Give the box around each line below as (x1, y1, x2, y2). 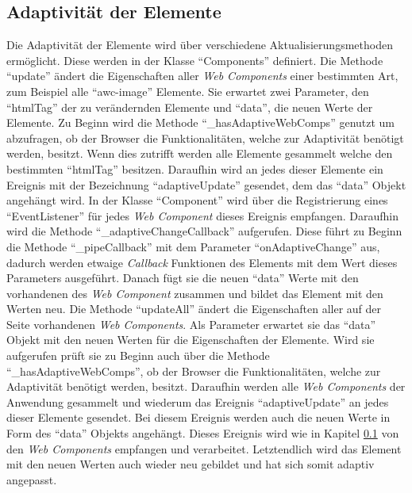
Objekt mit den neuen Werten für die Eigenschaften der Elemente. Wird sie (6, 331, 375, 348)
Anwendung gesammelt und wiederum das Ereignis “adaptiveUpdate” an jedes (6, 393, 389, 410)
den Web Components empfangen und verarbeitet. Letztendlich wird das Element (6, 440, 402, 457)
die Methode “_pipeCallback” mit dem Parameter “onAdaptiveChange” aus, (6, 238, 380, 254)
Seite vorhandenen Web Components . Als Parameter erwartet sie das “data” (6, 315, 376, 332)
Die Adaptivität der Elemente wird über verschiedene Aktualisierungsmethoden (6, 36, 393, 53)
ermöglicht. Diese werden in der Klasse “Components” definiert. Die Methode (6, 52, 383, 68)
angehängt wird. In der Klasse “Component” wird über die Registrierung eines (6, 192, 388, 208)
